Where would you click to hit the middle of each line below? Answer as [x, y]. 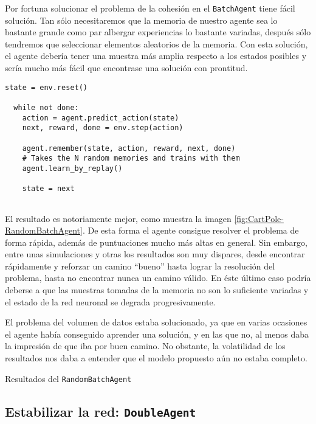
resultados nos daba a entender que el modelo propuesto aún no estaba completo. [156, 358]
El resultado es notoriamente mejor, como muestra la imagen [118, 218]
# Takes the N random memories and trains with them [131, 158]
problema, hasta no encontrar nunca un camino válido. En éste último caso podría [158, 278]
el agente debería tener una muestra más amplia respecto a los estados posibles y [156, 56]
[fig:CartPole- [259, 218]
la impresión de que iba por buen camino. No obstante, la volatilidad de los [145, 346]
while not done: [46, 107]
